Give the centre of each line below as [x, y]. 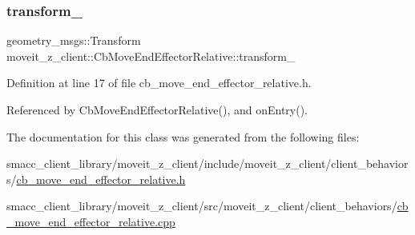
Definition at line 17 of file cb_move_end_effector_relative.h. [159, 83]
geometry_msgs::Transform [74, 40]
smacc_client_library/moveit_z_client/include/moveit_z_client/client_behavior [207, 163]
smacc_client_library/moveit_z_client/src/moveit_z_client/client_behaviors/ [202, 206]
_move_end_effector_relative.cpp [91, 221]
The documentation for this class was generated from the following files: [183, 136]
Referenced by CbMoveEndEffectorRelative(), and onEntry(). [157, 110]
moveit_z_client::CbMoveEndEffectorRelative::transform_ [151, 56]
